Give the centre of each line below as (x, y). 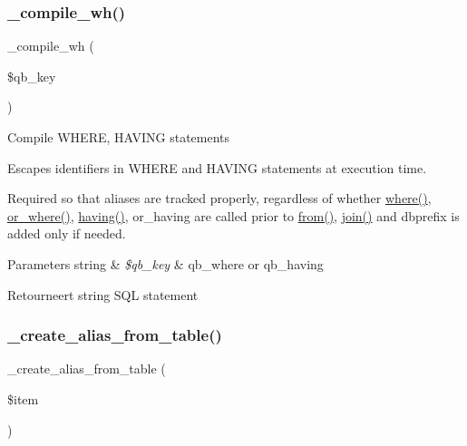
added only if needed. (67, 233)
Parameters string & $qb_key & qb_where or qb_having (165, 263)
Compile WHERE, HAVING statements (119, 137)
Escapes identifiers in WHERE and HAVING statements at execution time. (217, 167)
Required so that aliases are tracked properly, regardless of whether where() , (219, 198)
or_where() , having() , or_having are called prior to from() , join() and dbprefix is (233, 215)
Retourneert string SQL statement (103, 294)
